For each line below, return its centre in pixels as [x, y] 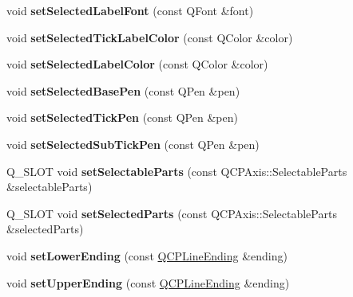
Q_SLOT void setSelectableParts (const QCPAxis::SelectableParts [177, 171]
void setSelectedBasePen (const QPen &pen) [123, 90]
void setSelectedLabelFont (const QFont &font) [130, 10]
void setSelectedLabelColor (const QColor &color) [137, 64]
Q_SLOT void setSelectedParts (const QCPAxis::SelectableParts [172, 213]
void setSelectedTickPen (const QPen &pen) [122, 117]
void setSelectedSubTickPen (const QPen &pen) [133, 144]
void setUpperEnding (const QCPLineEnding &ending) [148, 282]
